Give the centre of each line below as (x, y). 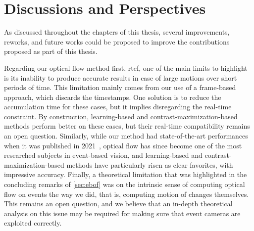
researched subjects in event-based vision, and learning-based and (103, 155)
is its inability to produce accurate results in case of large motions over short (121, 77)
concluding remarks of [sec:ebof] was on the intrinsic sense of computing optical (125, 184)
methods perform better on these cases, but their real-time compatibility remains (127, 126)
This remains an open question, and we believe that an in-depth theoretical (118, 204)
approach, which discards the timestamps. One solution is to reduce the (113, 97)
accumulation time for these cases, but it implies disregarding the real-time (118, 107)
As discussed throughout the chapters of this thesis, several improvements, (117, 32)
